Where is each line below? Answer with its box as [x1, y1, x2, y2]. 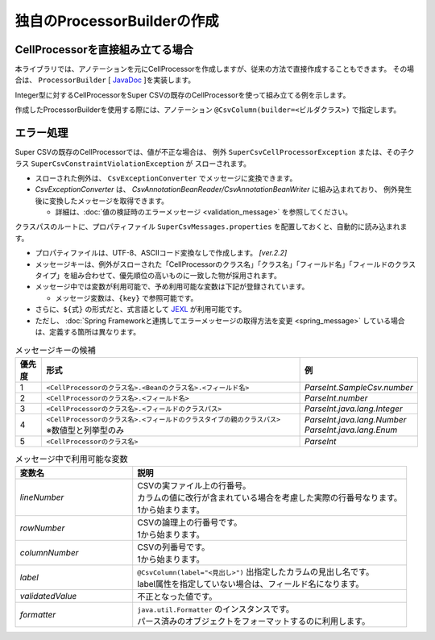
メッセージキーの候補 [14, 344, 96, 355]
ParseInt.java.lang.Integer [304, 403, 403, 414]
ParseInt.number [304, 392, 368, 403]
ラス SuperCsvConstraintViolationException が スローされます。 [14, 158, 251, 168]
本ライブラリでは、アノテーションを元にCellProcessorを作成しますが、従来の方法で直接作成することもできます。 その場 [14, 64, 415, 74]
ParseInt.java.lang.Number [304, 414, 407, 426]
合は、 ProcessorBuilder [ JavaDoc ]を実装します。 [14, 75, 196, 85]
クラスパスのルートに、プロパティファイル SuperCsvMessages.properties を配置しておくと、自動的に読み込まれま [14, 222, 408, 231]
